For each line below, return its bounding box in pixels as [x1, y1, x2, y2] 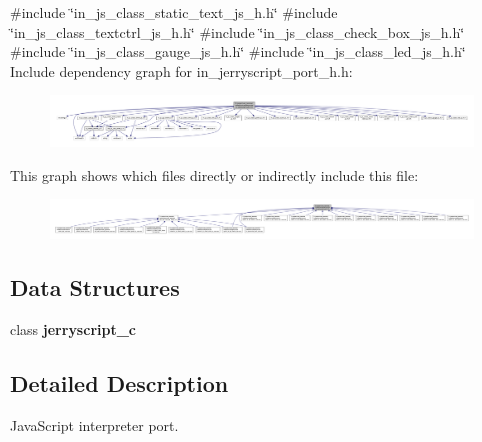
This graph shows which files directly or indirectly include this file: [10, 164, 419, 185]
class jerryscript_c [10, 319, 137, 340]
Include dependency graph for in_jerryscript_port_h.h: [10, 60, 353, 81]
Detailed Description [10, 368, 229, 399]
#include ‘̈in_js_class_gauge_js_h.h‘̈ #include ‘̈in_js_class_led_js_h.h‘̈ [10, 41, 466, 62]
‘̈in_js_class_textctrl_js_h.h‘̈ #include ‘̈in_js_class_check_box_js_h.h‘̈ [10, 21, 465, 42]
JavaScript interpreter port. [10, 415, 179, 436]
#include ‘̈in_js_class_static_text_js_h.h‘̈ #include [10, 2, 338, 22]
